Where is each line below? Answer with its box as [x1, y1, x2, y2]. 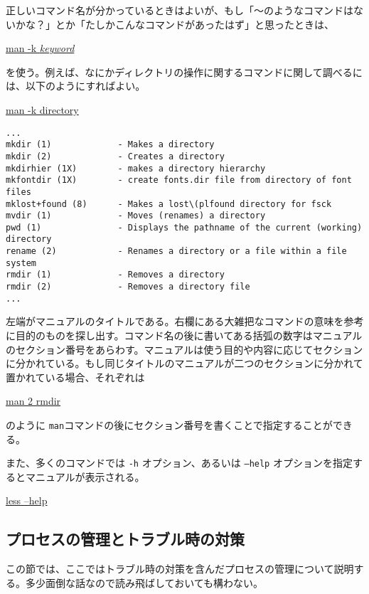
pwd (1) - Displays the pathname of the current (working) [6, 222, 363, 233]
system [6, 258, 36, 268]
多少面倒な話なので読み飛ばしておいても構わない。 [25, 575, 264, 590]
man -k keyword [6, 41, 75, 55]
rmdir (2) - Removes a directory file [6, 282, 250, 292]
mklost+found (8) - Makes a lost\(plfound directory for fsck [6, 198, 332, 209]
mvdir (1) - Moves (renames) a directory [6, 211, 266, 221]
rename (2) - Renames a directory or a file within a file [6, 246, 347, 257]
